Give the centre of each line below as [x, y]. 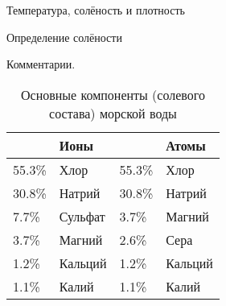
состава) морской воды [113, 113]
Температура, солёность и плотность [96, 10]
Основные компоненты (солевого [113, 94]
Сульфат [82, 216]
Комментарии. [41, 64]
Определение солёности [64, 37]
